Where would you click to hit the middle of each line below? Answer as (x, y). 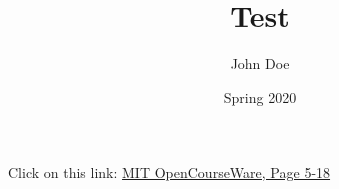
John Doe (260, 63)
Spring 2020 (260, 96)
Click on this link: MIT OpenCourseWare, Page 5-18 (169, 172)
